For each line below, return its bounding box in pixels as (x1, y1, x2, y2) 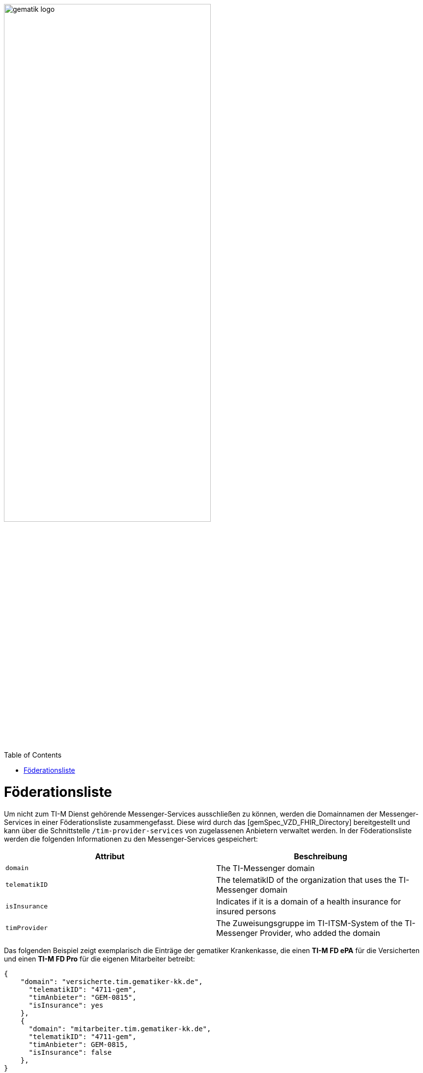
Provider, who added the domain (260, 928, 380, 938)
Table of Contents (4, 751, 62, 760)
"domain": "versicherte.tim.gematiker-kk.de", (20, 977, 203, 986)
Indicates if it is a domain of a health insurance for (216, 896, 401, 906)
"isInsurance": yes (28, 1001, 104, 1009)
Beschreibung (294, 851, 347, 861)
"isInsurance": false (28, 1048, 112, 1056)
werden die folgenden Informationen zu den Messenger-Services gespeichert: (4, 834, 258, 843)
